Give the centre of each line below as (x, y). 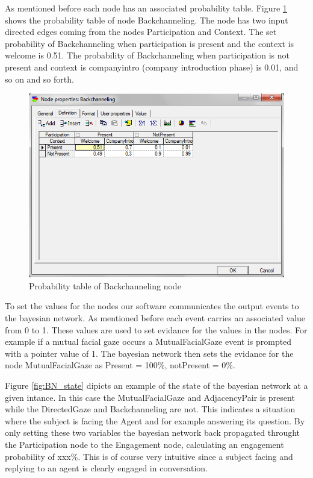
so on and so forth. (39, 79)
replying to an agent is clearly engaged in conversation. (107, 468)
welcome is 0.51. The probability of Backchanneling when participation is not (147, 55)
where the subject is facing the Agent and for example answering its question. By (155, 420)
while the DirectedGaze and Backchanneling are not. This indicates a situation (150, 409)
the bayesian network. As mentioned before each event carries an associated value (155, 317)
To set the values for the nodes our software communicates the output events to (152, 306)
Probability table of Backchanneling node (105, 285)
